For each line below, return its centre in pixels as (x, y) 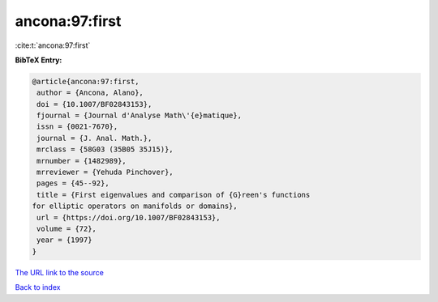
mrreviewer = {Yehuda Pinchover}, (105, 172)
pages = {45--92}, (73, 183)
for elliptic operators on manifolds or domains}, (135, 206)
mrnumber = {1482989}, (82, 161)
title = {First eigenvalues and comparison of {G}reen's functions (174, 195)
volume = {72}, (67, 229)
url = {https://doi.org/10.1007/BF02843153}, (129, 217)
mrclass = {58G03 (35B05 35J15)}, (105, 149)
